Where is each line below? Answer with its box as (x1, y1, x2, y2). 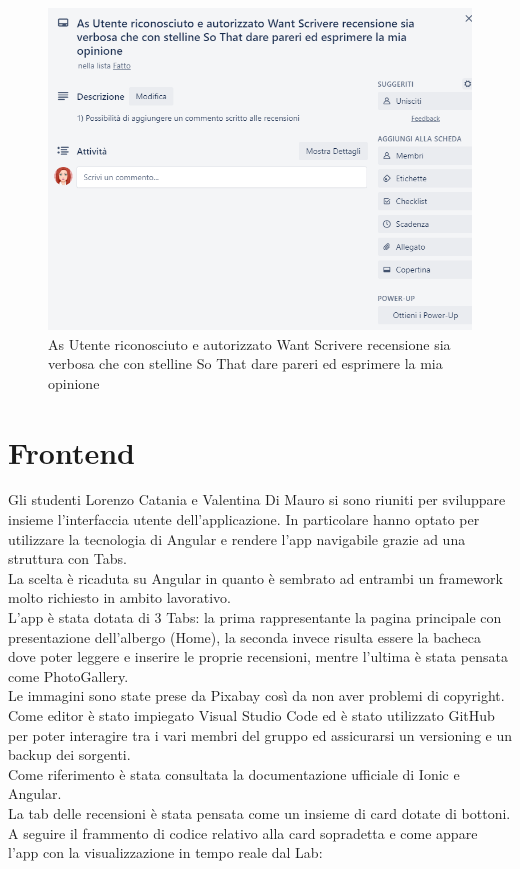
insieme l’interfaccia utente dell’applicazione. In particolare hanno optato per (8, 509, 480, 530)
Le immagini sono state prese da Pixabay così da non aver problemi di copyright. (8, 685, 505, 706)
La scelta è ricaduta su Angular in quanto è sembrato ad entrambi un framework (8, 567, 503, 588)
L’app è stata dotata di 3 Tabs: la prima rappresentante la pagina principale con (8, 607, 502, 628)
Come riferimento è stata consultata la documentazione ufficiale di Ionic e (8, 763, 460, 784)
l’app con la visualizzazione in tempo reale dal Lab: (8, 842, 323, 863)
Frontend (8, 431, 136, 472)
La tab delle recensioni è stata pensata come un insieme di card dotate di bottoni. (8, 802, 511, 823)
